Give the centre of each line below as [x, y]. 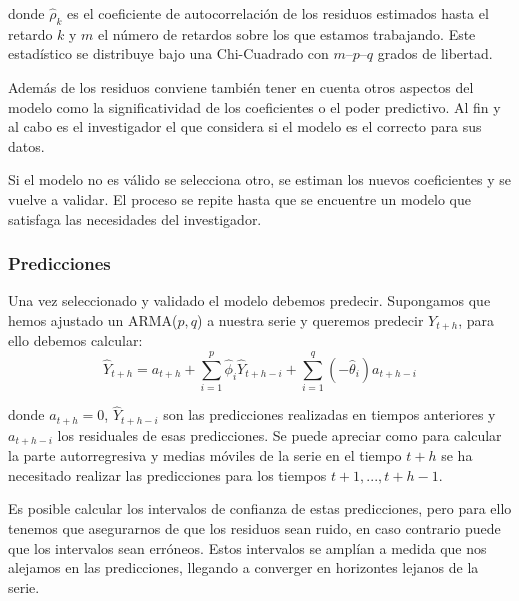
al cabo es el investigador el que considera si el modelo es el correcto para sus [245, 126]
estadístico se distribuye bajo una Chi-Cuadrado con [168, 53]
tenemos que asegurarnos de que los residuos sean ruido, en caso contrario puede [254, 528]
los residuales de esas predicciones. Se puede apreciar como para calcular [279, 434]
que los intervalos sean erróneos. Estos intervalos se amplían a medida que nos [247, 547]
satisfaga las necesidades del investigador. [135, 218]
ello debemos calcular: [75, 340]
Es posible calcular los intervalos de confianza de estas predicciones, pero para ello [260, 508]
